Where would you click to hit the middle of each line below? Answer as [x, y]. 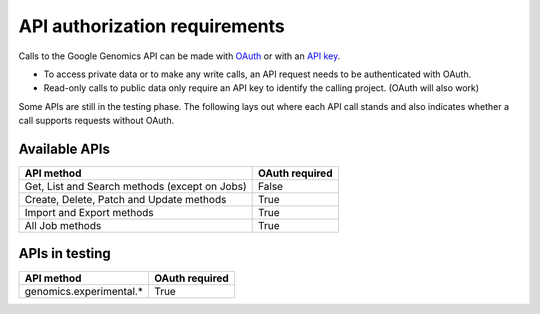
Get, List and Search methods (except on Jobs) [135, 187]
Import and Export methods [89, 213]
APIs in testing [65, 253]
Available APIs [64, 148]
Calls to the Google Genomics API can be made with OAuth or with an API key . [179, 56]
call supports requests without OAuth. [96, 121]
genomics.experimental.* [84, 291]
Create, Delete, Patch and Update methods [125, 200]
